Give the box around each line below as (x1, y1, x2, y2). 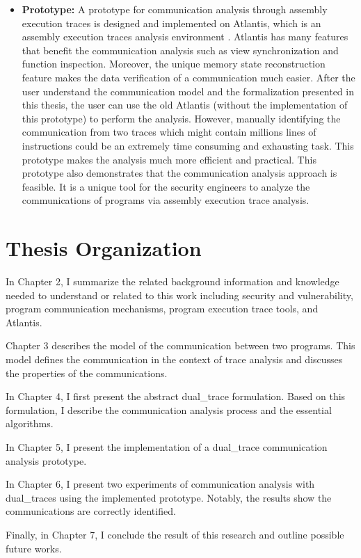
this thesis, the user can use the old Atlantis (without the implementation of (22, 97, 348, 112)
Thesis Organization (6, 234, 202, 262)
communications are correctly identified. (6, 504, 176, 518)
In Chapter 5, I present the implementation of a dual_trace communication (6, 439, 328, 454)
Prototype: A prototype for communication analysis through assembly (22, 2, 328, 16)
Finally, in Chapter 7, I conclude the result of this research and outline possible (6, 527, 344, 541)
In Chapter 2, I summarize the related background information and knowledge (6, 274, 339, 289)
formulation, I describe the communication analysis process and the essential (6, 402, 332, 417)
